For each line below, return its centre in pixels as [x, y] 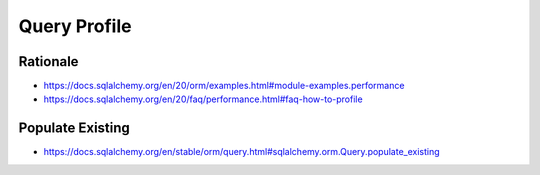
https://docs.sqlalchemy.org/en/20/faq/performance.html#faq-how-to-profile [203, 99]
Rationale [48, 61]
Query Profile [75, 26]
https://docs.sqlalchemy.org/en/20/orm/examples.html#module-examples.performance [224, 86]
